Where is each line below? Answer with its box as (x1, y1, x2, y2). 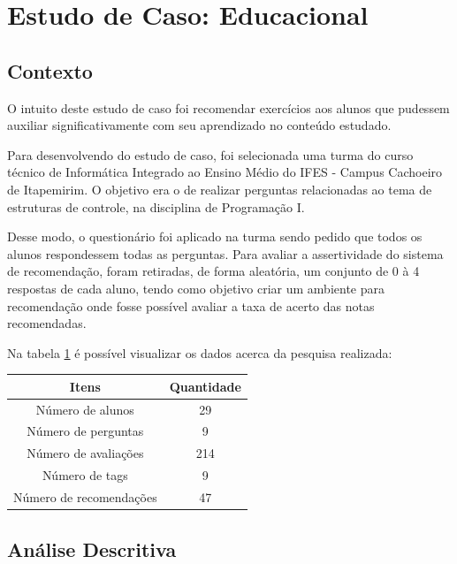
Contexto (7, 57, 93, 84)
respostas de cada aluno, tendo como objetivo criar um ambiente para (7, 278, 385, 297)
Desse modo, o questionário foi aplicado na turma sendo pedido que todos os (7, 227, 423, 246)
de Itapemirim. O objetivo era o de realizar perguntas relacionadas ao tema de (7, 179, 432, 198)
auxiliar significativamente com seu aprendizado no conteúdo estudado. (7, 116, 392, 134)
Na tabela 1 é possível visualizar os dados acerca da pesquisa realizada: (7, 343, 392, 362)
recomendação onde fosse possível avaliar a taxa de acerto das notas (7, 296, 375, 315)
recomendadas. (7, 314, 87, 332)
